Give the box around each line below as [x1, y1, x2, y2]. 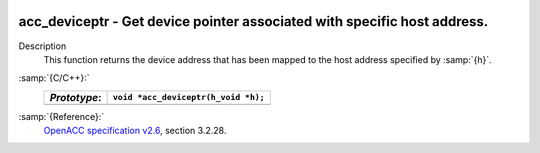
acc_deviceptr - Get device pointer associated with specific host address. [18, 13, 489, 30]
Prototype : [49, 90, 102, 104]
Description [18, 40, 67, 52]
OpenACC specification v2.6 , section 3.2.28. [43, 125, 227, 137]
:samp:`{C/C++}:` [18, 72, 90, 84]
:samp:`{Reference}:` [18, 110, 105, 122]
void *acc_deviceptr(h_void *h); [112, 92, 265, 103]
